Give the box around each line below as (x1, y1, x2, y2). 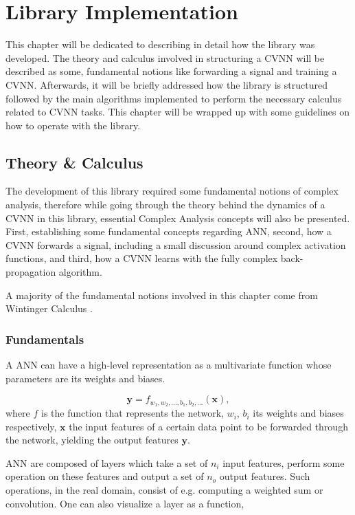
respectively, (5, 419, 57, 433)
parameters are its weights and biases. (5, 371, 165, 385)
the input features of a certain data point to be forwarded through (69, 419, 348, 433)
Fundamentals (5, 330, 84, 347)
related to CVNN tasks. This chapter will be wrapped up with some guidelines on (5, 105, 350, 119)
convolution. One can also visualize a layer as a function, (5, 496, 244, 510)
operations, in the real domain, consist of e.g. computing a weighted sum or (5, 483, 323, 497)
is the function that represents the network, (41, 406, 224, 420)
